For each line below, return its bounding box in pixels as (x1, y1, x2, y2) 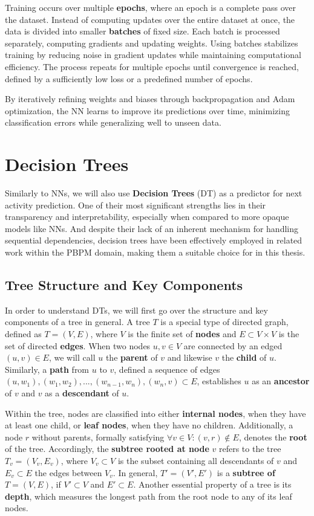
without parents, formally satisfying (31, 430, 165, 443)
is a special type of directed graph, (160, 315, 289, 328)
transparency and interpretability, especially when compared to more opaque (5, 210, 289, 223)
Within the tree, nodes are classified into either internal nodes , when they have (5, 407, 306, 419)
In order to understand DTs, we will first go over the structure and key (5, 303, 268, 316)
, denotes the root (238, 430, 307, 443)
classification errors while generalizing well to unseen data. (5, 116, 221, 129)
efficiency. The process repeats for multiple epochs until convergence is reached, (5, 60, 299, 73)
